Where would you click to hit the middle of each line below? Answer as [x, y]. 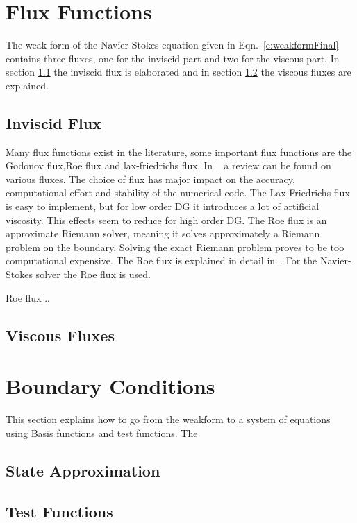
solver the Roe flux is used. [93, 274]
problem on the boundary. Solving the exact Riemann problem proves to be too [175, 247]
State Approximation [83, 470]
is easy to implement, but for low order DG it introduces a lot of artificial [163, 206]
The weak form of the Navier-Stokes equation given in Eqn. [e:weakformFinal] [172, 45]
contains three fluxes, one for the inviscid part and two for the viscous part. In [173, 58]
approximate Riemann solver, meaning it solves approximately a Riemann [163, 233]
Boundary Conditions [110, 386]
